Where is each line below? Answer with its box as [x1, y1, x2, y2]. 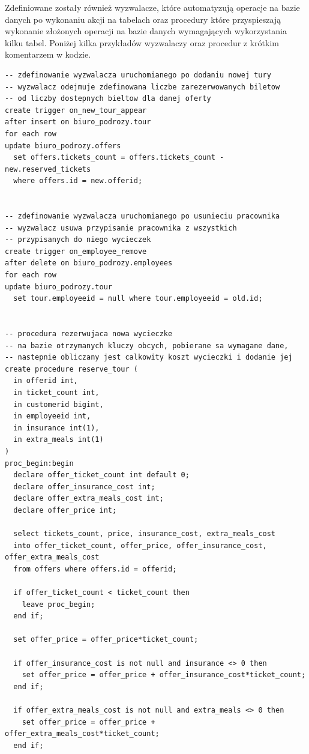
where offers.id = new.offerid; [13, 176, 143, 185]
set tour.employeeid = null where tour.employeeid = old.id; [13, 294, 263, 303]
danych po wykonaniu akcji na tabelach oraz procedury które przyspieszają [5, 13, 281, 25]
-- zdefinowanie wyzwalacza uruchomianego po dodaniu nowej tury [5, 70, 271, 79]
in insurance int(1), [13, 423, 100, 432]
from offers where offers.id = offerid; [13, 564, 177, 573]
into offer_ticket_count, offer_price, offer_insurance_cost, [13, 541, 267, 550]
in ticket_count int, [13, 388, 100, 397]
